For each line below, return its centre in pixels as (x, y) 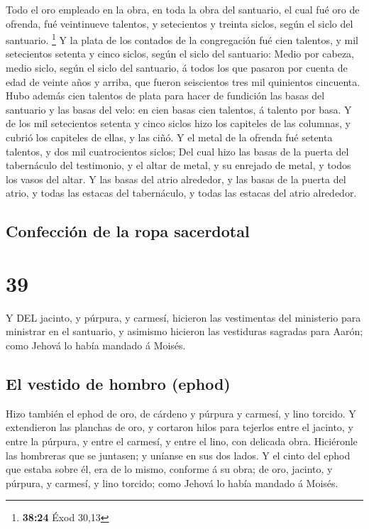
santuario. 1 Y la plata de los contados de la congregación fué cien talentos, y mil (182, 39)
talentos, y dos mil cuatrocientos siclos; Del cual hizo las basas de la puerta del (177, 151)
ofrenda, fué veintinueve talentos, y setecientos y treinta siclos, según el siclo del (180, 23)
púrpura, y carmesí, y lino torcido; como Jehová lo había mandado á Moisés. (172, 482)
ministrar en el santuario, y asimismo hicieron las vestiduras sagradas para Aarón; (184, 331)
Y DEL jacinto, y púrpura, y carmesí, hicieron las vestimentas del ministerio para (183, 317)
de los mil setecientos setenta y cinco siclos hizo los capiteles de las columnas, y (178, 123)
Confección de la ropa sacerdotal (128, 231)
